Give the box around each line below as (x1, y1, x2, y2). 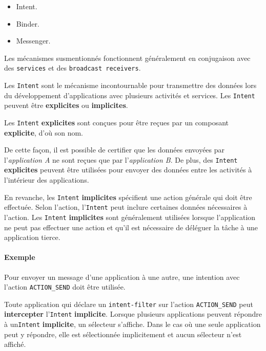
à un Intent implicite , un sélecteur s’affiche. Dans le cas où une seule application (4, 319, 261, 330)
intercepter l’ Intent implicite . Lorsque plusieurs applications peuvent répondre (4, 309, 262, 319)
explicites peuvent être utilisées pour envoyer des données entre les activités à (4, 164, 252, 175)
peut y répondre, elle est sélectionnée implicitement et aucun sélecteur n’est (4, 328, 242, 339)
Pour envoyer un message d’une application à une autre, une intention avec (4, 271, 240, 282)
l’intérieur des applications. (4, 174, 89, 185)
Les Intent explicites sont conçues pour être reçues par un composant (4, 117, 229, 127)
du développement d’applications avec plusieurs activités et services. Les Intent (4, 90, 255, 100)
